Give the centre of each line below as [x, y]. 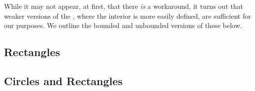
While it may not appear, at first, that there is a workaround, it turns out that [124, 6]
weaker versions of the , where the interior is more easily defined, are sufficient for [127, 15]
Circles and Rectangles [63, 80]
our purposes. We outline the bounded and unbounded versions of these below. [123, 25]
